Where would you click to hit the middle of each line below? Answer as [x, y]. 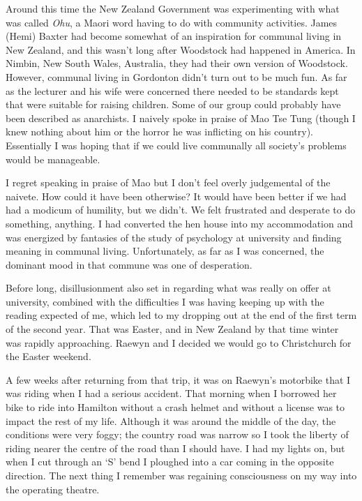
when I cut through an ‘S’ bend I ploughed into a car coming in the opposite [170, 462]
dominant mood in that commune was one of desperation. [129, 264]
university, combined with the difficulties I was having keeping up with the [165, 301]
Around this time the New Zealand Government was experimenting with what [173, 8]
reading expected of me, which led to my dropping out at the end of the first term [181, 315]
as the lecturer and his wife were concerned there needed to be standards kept [172, 90]
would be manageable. [53, 159]
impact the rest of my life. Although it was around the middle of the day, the [171, 420]
